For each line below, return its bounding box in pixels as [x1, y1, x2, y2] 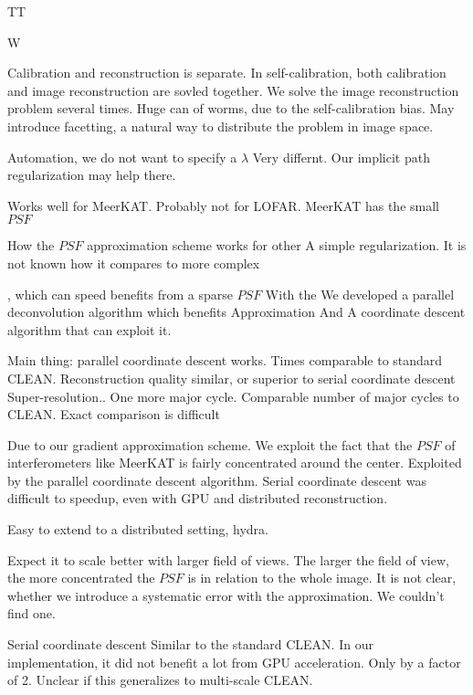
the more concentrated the [7, 568, 155, 587]
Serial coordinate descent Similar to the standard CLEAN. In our [7, 635, 373, 654]
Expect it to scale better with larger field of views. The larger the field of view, [7, 550, 449, 569]
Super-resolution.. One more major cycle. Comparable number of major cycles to [7, 386, 459, 405]
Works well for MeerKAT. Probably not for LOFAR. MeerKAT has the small [7, 195, 439, 215]
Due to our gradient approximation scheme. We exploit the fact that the [7, 435, 413, 454]
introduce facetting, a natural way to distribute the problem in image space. [7, 116, 434, 135]
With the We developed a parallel [265, 284, 455, 303]
